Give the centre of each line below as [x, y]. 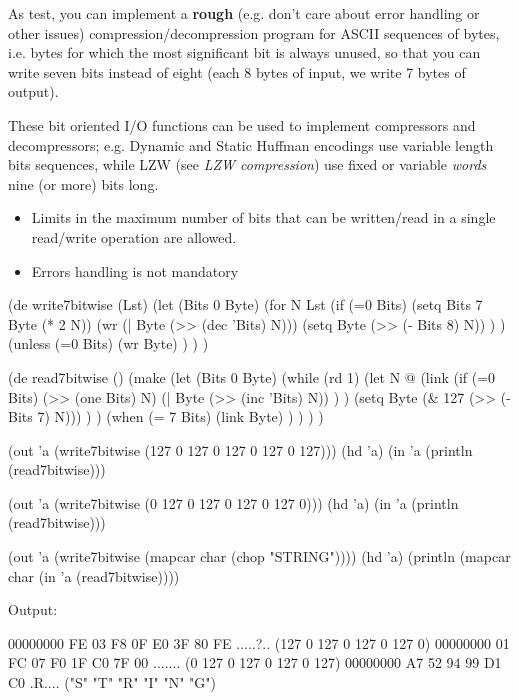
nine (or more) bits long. [83, 183]
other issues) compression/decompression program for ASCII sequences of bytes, [254, 32]
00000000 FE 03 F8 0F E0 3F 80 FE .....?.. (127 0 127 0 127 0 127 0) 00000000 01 [259, 642]
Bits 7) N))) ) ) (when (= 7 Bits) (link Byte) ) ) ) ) [166, 416]
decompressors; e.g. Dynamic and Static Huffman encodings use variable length [251, 144]
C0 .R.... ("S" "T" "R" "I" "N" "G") [112, 682]
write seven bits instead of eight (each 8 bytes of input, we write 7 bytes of [237, 71]
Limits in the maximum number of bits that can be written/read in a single [263, 217]
